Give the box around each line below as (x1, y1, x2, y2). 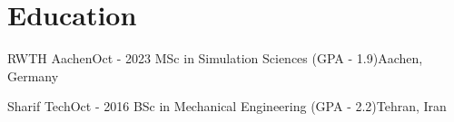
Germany (7, 66, 59, 85)
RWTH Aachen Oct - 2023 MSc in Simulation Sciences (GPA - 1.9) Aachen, (7, 49, 423, 68)
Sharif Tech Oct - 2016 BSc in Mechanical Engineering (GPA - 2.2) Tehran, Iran (7, 97, 447, 116)
